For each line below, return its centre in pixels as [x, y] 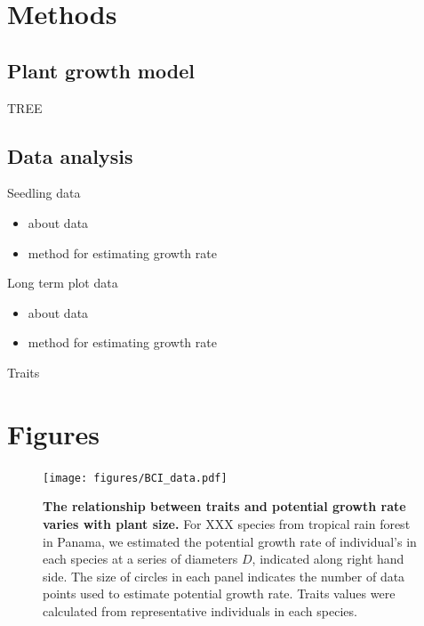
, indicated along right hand [328, 559]
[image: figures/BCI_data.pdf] [135, 478]
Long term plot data [63, 283]
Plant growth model [101, 70]
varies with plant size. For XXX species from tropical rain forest [227, 523]
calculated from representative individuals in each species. [200, 610]
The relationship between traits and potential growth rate [224, 506]
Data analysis [70, 155]
